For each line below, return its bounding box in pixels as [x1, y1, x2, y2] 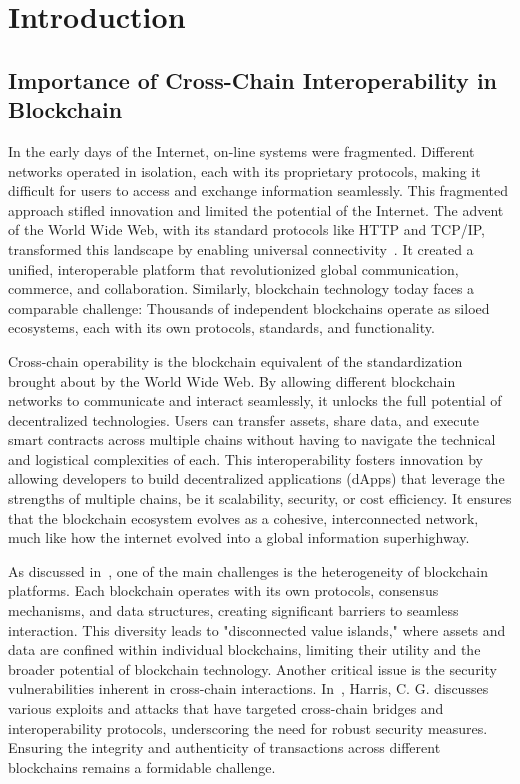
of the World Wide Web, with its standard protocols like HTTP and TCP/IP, [8, 219, 485, 240]
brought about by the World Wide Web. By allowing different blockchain [8, 370, 456, 391]
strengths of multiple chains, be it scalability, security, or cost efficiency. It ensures [8, 488, 512, 509]
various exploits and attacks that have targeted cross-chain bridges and [8, 698, 444, 718]
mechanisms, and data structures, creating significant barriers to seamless [8, 600, 459, 621]
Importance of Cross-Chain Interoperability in [8, 64, 498, 95]
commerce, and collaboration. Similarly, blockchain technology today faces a [8, 278, 475, 299]
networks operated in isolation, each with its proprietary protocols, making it [8, 160, 481, 181]
